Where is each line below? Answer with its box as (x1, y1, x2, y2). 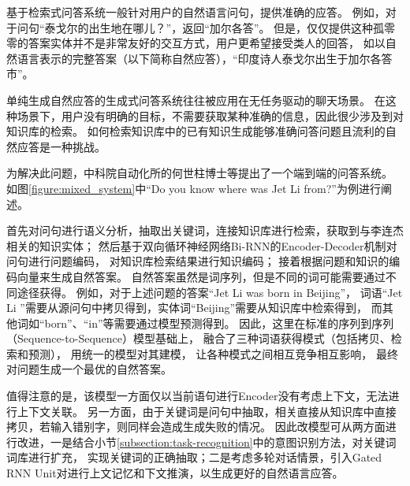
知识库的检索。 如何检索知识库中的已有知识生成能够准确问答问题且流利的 (6, 123, 386, 139)
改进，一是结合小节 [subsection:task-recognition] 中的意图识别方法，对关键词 (17, 433, 397, 450)
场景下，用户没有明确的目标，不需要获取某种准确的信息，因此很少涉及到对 (17, 107, 404, 124)
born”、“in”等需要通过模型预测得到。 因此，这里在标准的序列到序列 (44, 314, 394, 331)
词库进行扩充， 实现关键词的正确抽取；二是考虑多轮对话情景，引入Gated (6, 449, 382, 466)
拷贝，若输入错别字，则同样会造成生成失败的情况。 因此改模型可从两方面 (6, 418, 386, 435)
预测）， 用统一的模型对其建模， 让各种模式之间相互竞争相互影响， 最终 (28, 345, 398, 362)
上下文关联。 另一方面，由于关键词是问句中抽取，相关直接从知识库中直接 (17, 403, 397, 419)
